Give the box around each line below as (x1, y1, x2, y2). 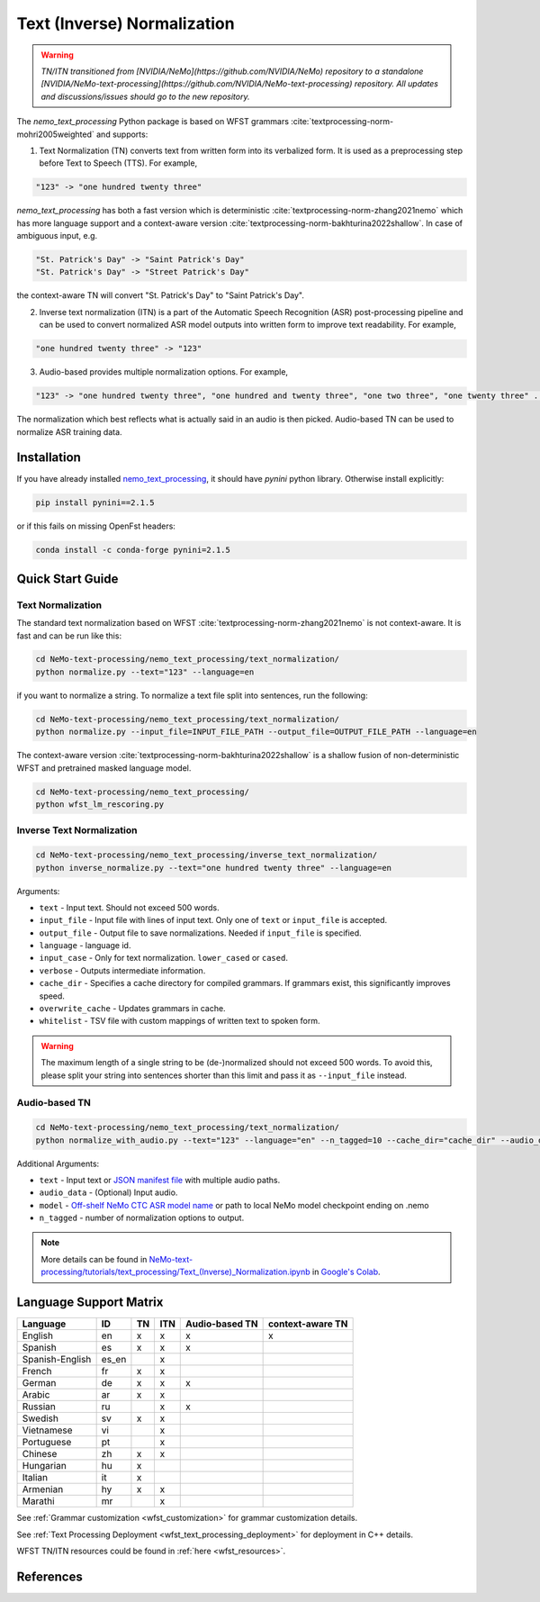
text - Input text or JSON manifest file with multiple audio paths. (39, 1174, 281, 1185)
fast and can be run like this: (16, 630, 121, 641)
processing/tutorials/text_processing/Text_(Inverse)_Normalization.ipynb (40, 1266, 310, 1278)
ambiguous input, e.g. (16, 231, 98, 241)
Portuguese (22, 1436, 72, 1449)
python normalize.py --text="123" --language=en (35, 666, 255, 677)
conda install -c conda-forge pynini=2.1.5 (35, 545, 231, 556)
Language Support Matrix (16, 1295, 164, 1310)
